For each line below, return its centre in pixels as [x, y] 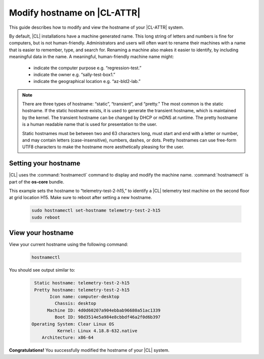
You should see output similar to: [42, 270]
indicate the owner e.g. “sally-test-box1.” [74, 74]
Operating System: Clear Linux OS [73, 324]
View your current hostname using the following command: [68, 244]
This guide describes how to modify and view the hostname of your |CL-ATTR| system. [97, 27]
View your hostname [41, 233]
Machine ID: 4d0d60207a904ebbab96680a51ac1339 [104, 310]
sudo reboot [46, 217]
